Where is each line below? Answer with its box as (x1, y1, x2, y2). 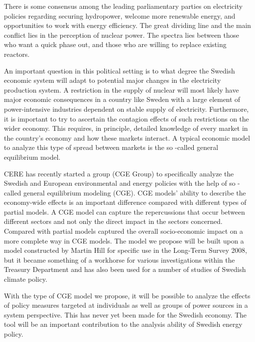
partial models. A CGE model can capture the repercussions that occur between (4, 206, 245, 217)
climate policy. (4, 274, 48, 284)
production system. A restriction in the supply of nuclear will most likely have (4, 84, 239, 95)
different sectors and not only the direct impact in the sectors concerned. (4, 216, 223, 226)
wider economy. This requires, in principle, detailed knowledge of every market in (4, 123, 248, 133)
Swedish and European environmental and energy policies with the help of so (4, 178, 235, 188)
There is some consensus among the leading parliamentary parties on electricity (4, 1, 243, 11)
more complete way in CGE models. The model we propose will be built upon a (4, 235, 244, 245)
